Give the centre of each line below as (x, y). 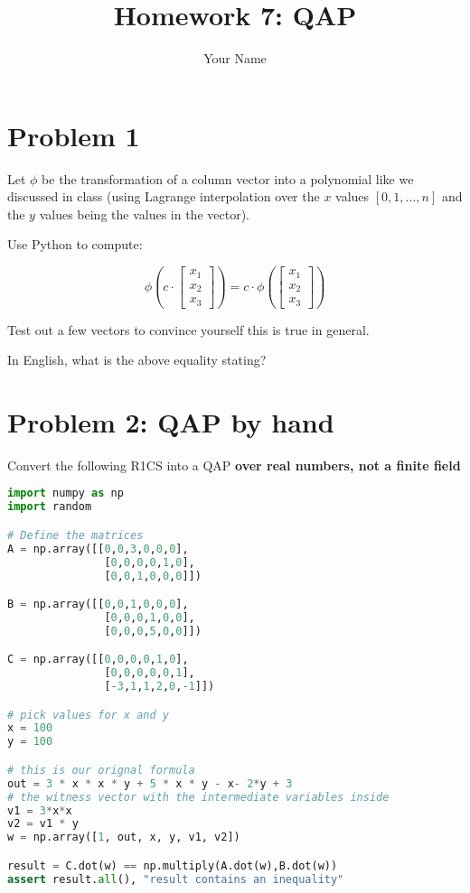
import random (50, 507)
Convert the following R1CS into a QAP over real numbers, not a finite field (234, 465)
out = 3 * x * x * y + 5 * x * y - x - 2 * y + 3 (150, 783)
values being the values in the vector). (144, 214)
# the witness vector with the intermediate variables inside (198, 797)
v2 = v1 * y (43, 824)
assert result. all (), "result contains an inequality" (176, 879)
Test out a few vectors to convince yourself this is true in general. (188, 329)
